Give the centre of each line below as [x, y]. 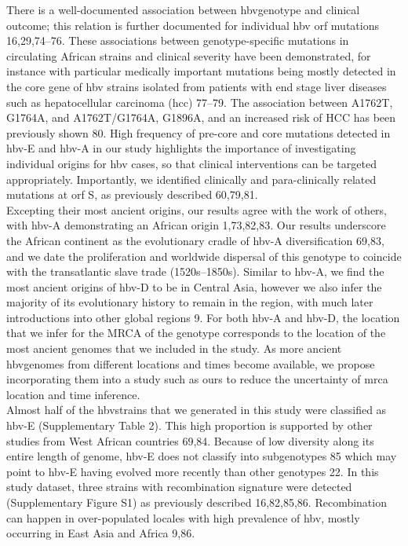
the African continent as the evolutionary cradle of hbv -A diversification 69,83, [195, 240]
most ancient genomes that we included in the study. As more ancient [174, 348]
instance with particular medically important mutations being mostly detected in [201, 71]
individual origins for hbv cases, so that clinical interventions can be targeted [191, 163]
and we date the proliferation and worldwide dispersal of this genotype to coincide [204, 256]
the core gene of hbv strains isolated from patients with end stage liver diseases [197, 86]
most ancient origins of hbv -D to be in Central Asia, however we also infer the [194, 286]
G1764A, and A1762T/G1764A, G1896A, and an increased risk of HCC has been [201, 117]
